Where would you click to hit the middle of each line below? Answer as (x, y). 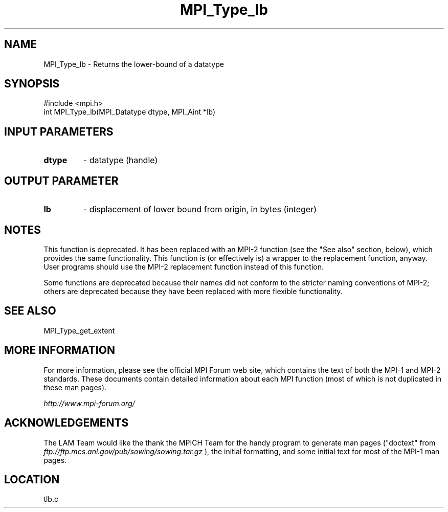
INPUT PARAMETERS (59, 131)
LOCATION (32, 479)
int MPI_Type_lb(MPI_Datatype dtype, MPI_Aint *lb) (130, 112)
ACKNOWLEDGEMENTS (66, 423)
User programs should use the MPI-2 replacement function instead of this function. (184, 266)
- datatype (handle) (120, 160)
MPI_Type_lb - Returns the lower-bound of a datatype (134, 64)
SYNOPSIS (32, 84)
